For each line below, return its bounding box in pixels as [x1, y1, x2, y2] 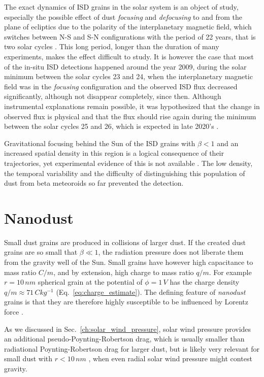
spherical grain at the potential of [38, 277, 143, 287]
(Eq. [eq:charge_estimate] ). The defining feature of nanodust [56, 286, 246, 297]
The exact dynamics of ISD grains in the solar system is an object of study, [4, 2, 239, 12]
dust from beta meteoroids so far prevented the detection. [4, 178, 184, 188]
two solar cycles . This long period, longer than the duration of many [4, 41, 219, 52]
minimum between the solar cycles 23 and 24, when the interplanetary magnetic [4, 71, 253, 82]
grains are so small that [4, 247, 78, 257]
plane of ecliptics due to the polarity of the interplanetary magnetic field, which [4, 21, 252, 32]
